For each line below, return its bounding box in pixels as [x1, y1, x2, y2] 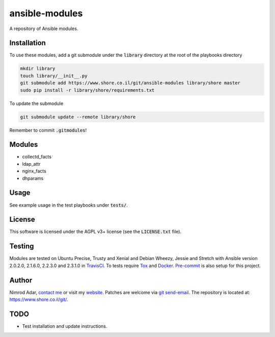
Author [9, 276, 33, 284]
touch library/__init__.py [20, 73, 88, 79]
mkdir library [20, 66, 56, 71]
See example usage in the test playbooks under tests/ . [9, 202, 128, 208]
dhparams [22, 175, 44, 181]
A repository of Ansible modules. [9, 25, 78, 32]
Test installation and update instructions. [22, 323, 107, 329]
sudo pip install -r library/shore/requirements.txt [20, 87, 155, 93]
